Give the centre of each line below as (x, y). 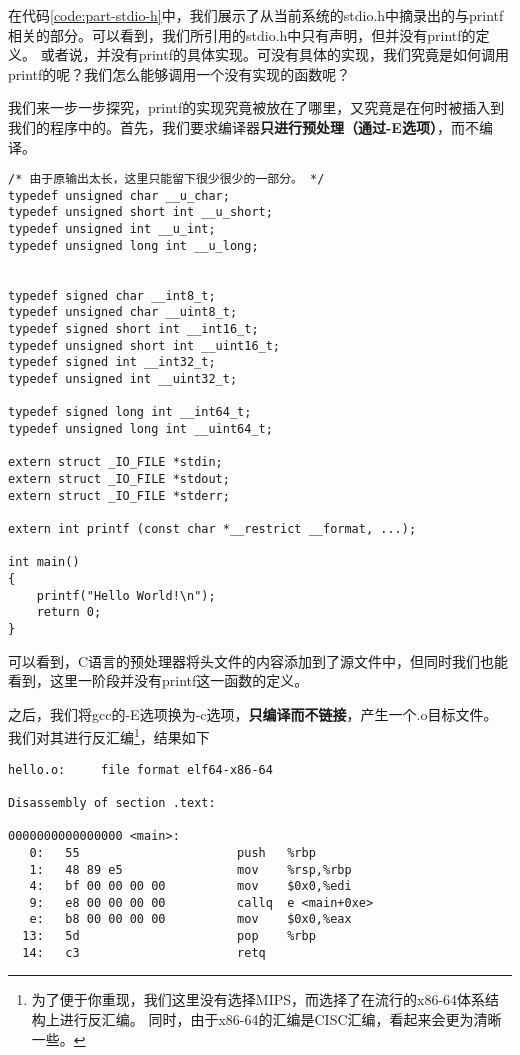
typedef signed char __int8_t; (112, 295)
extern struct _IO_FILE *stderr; (119, 495)
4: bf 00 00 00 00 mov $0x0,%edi (190, 886)
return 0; (69, 612)
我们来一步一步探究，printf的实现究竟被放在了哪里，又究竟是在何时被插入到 (256, 107)
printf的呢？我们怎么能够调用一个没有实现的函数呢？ (179, 73)
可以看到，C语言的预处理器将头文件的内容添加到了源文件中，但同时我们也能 (258, 660)
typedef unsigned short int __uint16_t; (144, 345)
